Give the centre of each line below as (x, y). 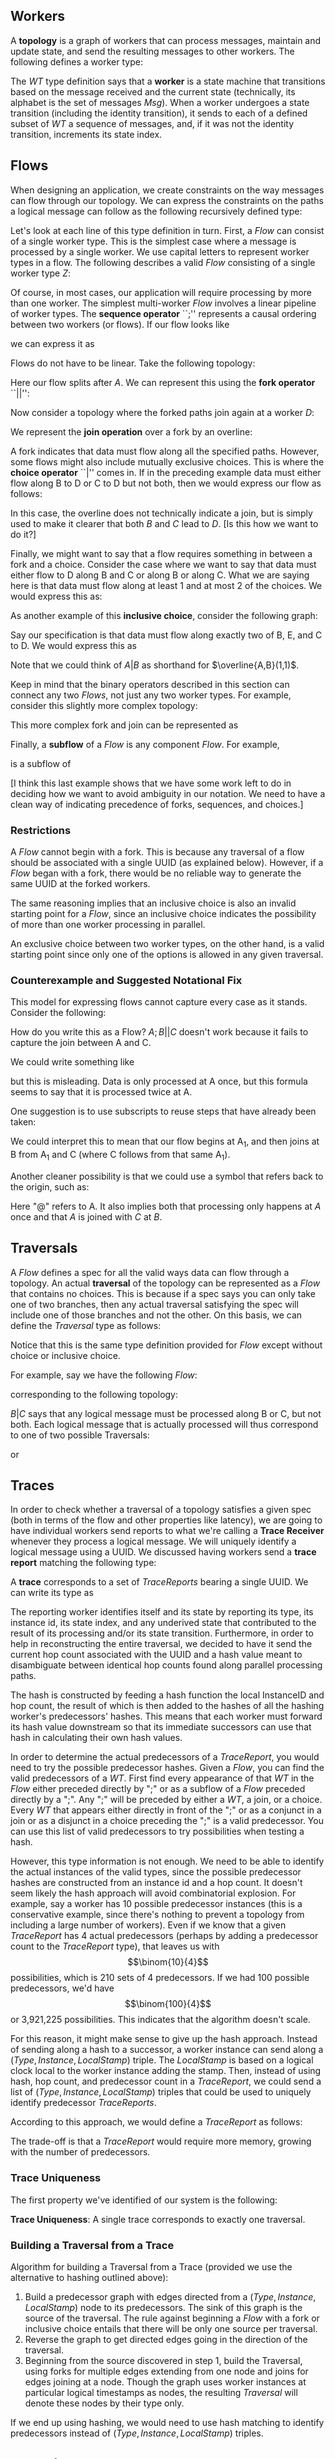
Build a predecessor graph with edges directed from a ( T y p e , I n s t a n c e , (170, 2297)
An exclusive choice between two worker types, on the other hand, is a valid (167, 943)
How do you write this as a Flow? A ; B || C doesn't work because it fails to (159, 1032)
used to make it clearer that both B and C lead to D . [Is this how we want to (164, 523)
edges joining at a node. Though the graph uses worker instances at (165, 2382)
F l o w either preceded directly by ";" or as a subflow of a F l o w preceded (158, 1789)
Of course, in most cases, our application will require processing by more (161, 292)
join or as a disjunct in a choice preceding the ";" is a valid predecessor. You (167, 1821)
